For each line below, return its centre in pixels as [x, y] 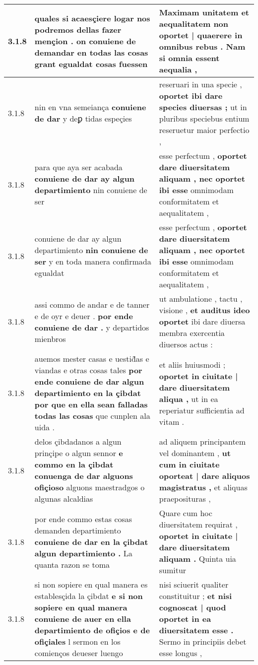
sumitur [173, 570]
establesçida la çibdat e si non [89, 596]
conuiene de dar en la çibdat [91, 541]
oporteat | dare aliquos [204, 476]
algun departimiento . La [83, 553]
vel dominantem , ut [195, 453]
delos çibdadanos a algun [78, 441]
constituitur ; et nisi [195, 596]
